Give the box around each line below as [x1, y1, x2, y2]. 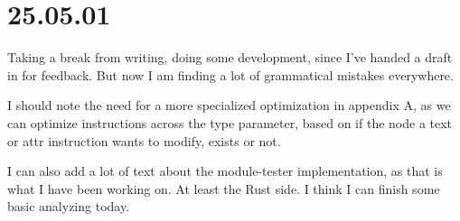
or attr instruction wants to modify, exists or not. [7, 131, 281, 150]
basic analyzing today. [7, 197, 130, 216]
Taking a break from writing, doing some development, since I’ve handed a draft [7, 48, 453, 67]
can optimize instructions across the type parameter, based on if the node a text [7, 113, 453, 132]
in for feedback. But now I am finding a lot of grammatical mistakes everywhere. [7, 65, 454, 84]
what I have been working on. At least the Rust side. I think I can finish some [7, 179, 440, 198]
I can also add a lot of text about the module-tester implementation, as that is [7, 161, 443, 180]
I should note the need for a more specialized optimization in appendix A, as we [7, 96, 451, 115]
